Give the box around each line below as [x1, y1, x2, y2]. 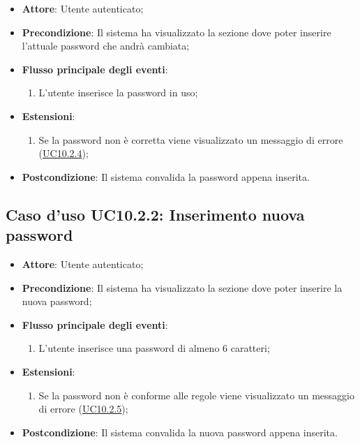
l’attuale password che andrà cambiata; [22, 38, 190, 53]
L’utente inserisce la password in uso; [38, 85, 198, 100]
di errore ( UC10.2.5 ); [38, 401, 128, 416]
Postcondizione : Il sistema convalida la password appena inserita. [22, 169, 310, 184]
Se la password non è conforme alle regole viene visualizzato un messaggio [38, 387, 354, 402]
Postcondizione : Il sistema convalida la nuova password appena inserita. [22, 424, 338, 439]
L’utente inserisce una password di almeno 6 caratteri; [38, 341, 270, 355]
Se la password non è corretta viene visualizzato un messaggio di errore [38, 132, 343, 147]
